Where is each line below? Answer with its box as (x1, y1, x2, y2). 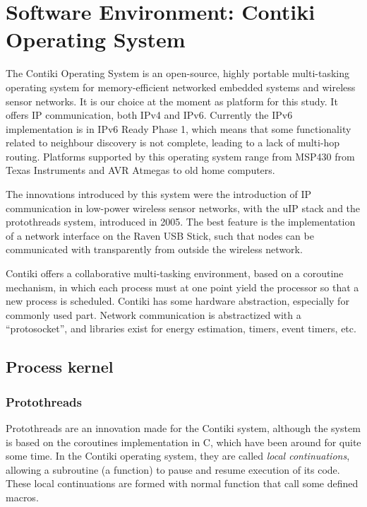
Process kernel (6, 356, 114, 378)
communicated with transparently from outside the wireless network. (6, 242, 303, 257)
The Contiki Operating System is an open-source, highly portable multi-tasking (6, 66, 349, 81)
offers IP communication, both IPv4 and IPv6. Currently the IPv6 (6, 107, 293, 122)
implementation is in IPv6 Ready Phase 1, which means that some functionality (6, 121, 351, 136)
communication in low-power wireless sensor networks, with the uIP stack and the (6, 200, 361, 215)
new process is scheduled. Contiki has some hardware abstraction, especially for (6, 293, 349, 308)
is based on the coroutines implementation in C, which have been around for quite (6, 434, 361, 449)
